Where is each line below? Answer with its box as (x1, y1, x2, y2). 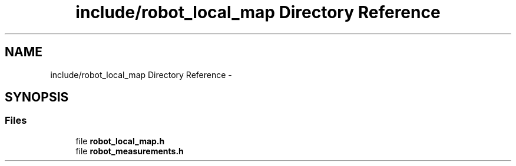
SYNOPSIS (5, 90, 69, 105)
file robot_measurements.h (75, 145, 184, 156)
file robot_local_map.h (75, 135, 165, 146)
